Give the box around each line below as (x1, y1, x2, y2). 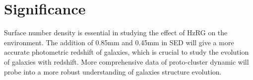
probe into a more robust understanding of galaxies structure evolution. (4, 66, 222, 77)
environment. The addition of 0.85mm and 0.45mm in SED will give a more (4, 37, 234, 47)
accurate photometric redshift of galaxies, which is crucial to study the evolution (4, 47, 249, 57)
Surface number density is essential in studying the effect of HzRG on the (4, 27, 228, 38)
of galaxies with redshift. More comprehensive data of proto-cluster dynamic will (4, 56, 249, 67)
